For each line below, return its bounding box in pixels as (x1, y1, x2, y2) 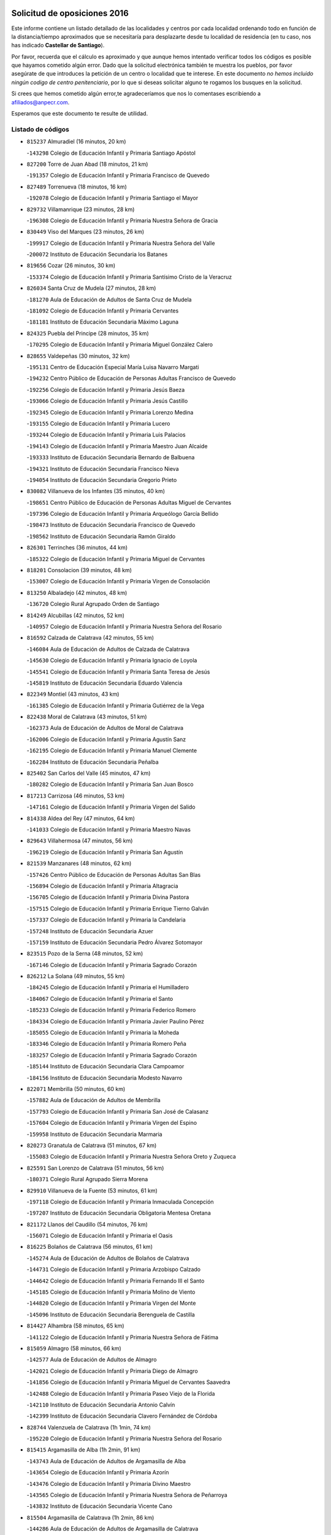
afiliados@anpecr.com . (11, 98, 70, 106)
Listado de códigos (11, 125, 70, 133)
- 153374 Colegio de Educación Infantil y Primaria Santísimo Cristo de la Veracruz (26, 273, 232, 281)
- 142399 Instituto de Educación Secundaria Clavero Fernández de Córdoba (26, 1412, 218, 1420)
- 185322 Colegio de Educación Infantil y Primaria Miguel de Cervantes (26, 555, 205, 562)
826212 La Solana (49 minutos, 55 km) (26, 973, 125, 980)
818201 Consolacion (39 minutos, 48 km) (26, 567, 132, 574)
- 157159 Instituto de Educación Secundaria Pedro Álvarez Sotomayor (26, 938, 203, 946)
